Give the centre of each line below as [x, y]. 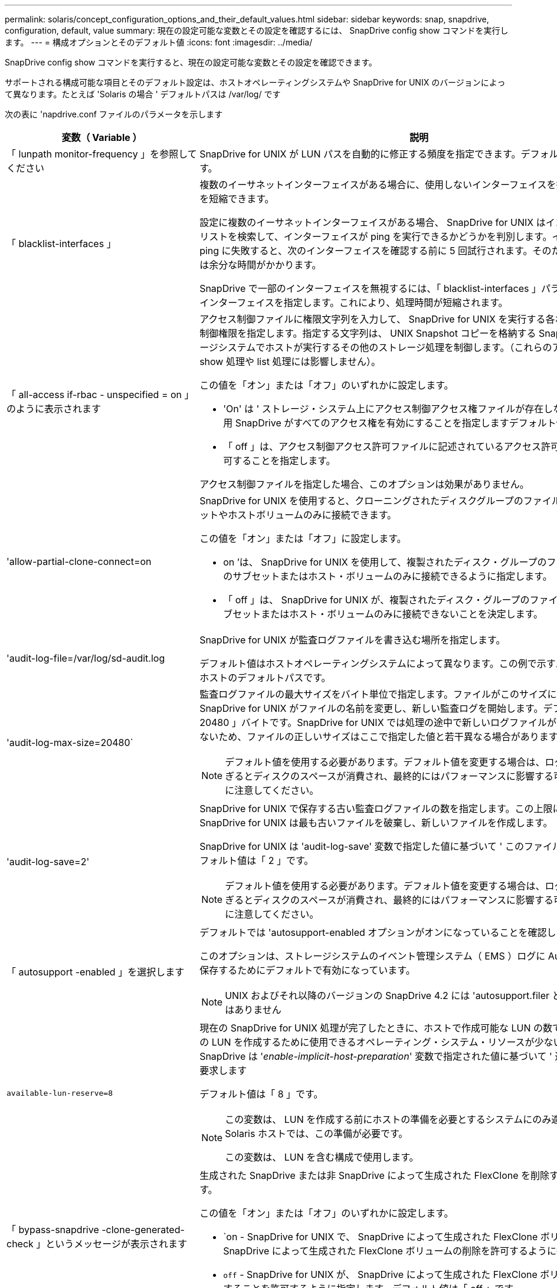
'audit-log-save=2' [48, 862]
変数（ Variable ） [102, 137]
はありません [253, 1010]
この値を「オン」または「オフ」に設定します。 [303, 538]
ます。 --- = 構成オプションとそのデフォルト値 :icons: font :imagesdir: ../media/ [159, 42]
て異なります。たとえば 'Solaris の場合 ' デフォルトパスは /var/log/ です [143, 94]
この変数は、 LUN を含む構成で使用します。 [322, 1157]
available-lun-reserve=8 [60, 1093]
